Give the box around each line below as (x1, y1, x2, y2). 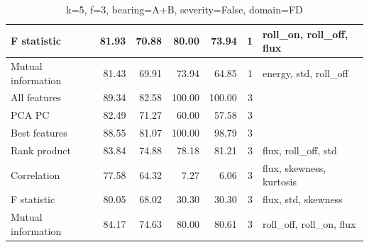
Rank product (11, 143, 72, 157)
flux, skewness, (262, 160, 326, 175)
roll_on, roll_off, (262, 26, 348, 41)
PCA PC (11, 108, 50, 122)
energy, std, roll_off (262, 65, 348, 80)
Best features (11, 125, 67, 140)
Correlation (11, 167, 60, 182)
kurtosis (262, 174, 297, 189)
